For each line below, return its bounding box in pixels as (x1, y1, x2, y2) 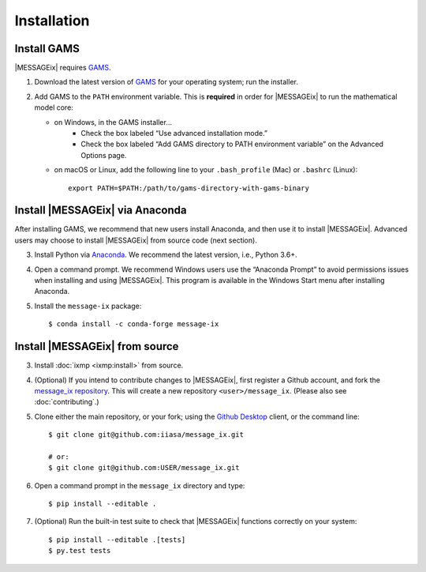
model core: (34, 103, 74, 112)
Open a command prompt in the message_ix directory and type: (34, 480, 245, 490)
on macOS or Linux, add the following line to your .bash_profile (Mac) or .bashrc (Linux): (54, 165, 358, 175)
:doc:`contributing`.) (34, 397, 99, 407)
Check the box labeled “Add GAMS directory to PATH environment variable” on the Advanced (80, 139, 384, 149)
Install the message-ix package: (34, 301, 142, 310)
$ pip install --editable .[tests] (48, 535, 186, 544)
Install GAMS (14, 42, 80, 55)
